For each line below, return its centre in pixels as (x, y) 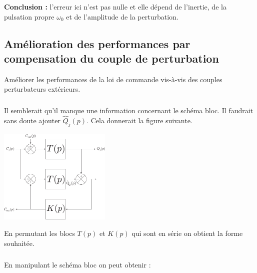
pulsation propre (29, 16)
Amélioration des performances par (97, 43)
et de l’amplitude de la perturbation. (122, 16)
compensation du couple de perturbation (111, 58)
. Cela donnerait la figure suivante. (139, 120)
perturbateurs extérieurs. (42, 89)
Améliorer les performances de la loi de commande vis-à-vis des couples (113, 79)
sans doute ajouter (32, 120)
